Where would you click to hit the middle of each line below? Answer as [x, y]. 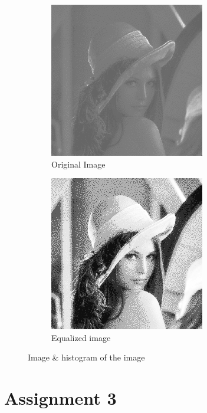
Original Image [78, 164]
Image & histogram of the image [86, 357]
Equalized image [81, 337]
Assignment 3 [60, 398]
